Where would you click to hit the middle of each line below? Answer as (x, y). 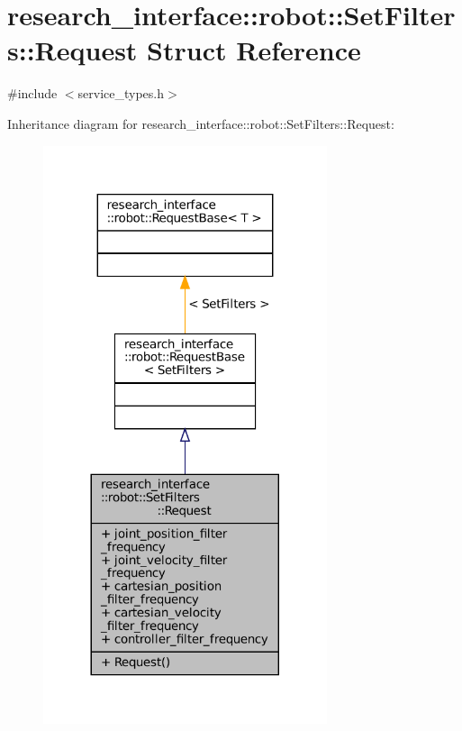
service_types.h (121, 93)
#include (32, 93)
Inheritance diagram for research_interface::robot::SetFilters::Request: (201, 123)
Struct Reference (254, 50)
